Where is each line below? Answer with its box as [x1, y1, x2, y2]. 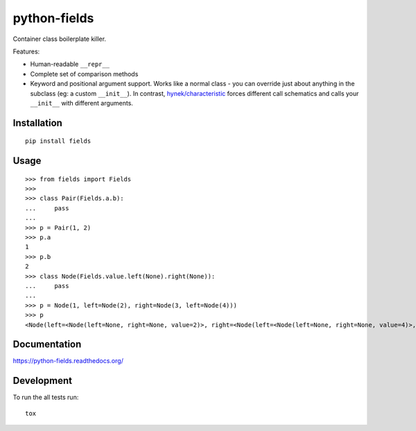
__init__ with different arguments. [30, 99, 133, 107]
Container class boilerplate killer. [12, 35, 107, 43]
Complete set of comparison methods [30, 69, 139, 78]
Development [12, 375, 73, 387]
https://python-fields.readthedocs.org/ [12, 357, 124, 365]
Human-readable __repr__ [30, 60, 110, 69]
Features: [12, 47, 40, 56]
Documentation [12, 339, 82, 350]
